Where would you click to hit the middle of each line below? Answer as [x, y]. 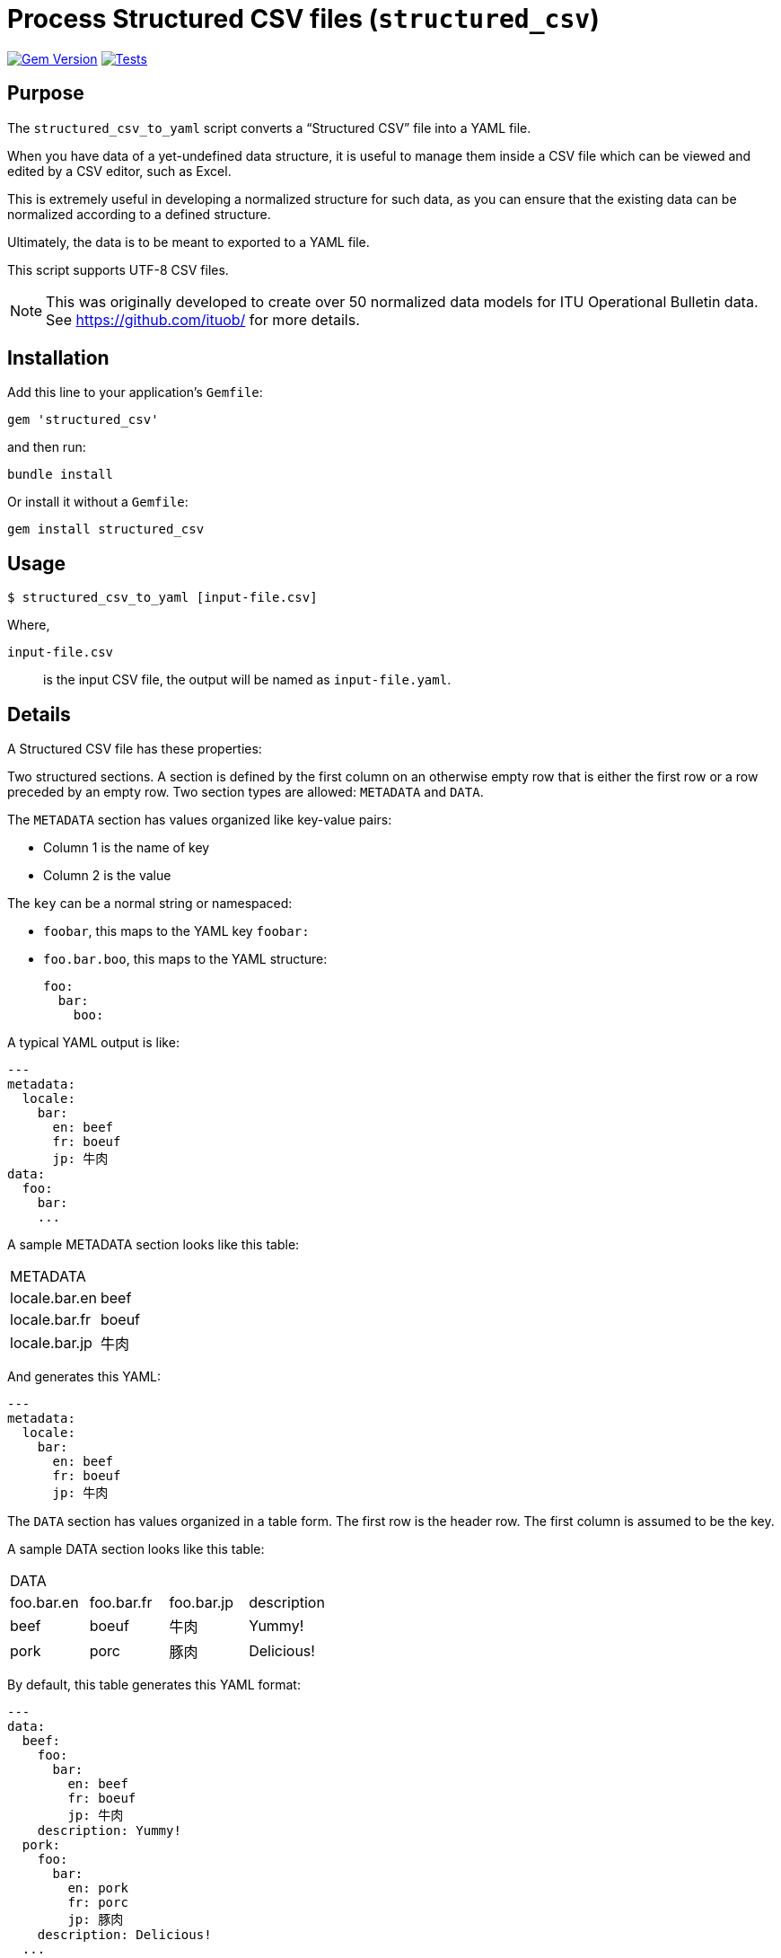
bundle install [61, 475]
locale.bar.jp [51, 1343]
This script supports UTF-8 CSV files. [118, 269]
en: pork [98, 1888]
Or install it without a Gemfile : [98, 502]
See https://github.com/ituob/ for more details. [203, 319]
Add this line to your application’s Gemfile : [135, 392]
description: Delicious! [124, 1935]
